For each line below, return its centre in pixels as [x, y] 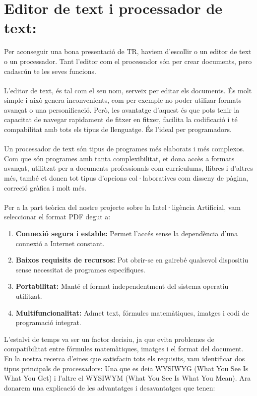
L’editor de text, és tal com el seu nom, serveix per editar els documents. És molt [128, 90]
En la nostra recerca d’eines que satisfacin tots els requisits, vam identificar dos [125, 358]
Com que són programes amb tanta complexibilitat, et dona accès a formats [119, 158]
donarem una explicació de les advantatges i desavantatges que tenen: [110, 387]
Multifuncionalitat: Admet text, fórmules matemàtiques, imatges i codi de [132, 312]
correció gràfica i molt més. [45, 187]
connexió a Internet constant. [60, 243]
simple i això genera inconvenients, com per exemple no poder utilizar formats [123, 100]
